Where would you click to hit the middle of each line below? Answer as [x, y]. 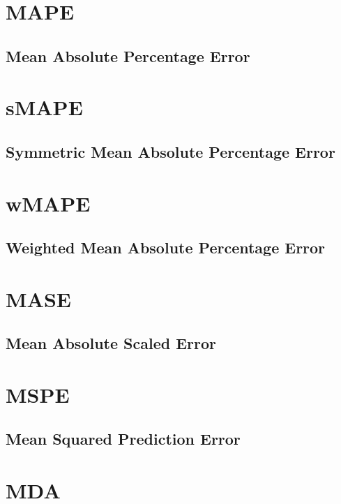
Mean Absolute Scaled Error [111, 343]
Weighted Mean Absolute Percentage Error [166, 247]
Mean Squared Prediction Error [123, 439]
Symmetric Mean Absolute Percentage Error [170, 151]
